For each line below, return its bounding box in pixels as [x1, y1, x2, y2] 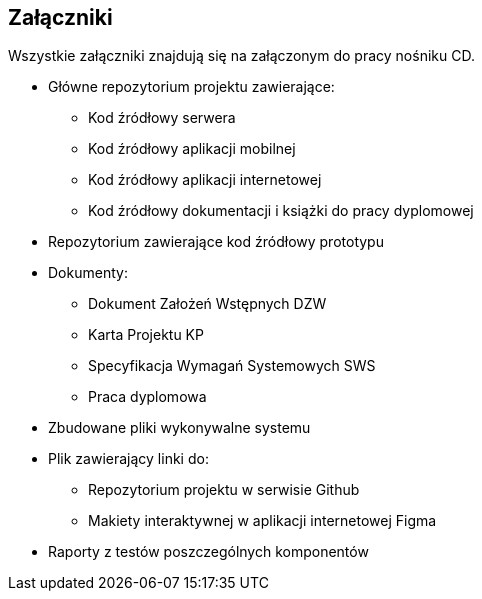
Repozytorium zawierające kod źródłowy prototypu [48, 233, 384, 251]
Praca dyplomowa [88, 388, 207, 406]
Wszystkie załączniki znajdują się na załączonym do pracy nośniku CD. [8, 47, 475, 65]
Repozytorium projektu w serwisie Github [88, 481, 360, 499]
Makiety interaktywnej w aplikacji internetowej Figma [88, 512, 437, 530]
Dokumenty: [48, 264, 128, 282]
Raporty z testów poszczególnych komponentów [48, 543, 369, 561]
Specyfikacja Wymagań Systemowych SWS [88, 357, 376, 375]
